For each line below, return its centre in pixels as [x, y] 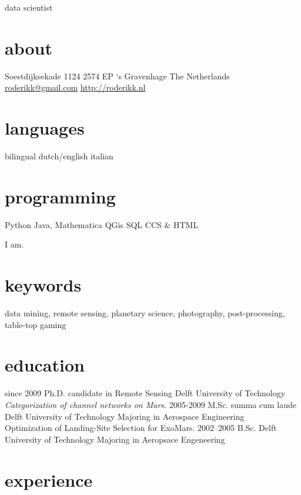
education [45, 365]
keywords [43, 285]
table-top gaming [36, 324]
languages [45, 128]
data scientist [29, 7]
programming [60, 196]
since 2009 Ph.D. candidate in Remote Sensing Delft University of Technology [145, 393]
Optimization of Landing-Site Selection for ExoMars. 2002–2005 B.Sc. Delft [141, 428]
